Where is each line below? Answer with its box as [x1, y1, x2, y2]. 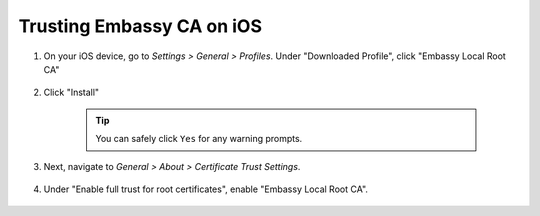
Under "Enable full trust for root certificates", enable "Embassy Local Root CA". [43, 183, 369, 195]
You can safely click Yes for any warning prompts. [95, 133, 303, 145]
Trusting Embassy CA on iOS [18, 15, 263, 37]
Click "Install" [43, 86, 100, 99]
